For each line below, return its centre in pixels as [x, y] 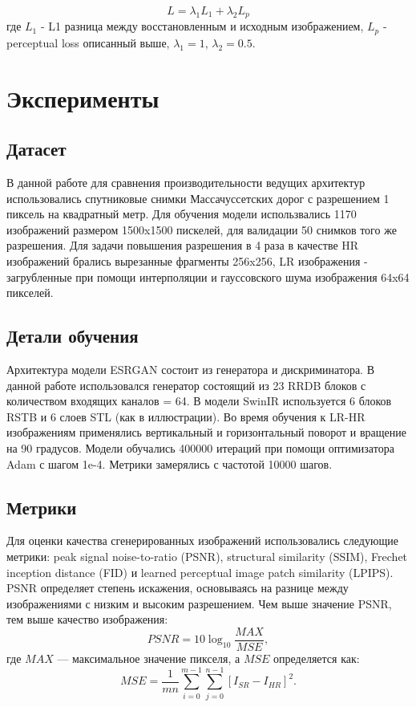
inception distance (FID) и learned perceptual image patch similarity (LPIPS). [200, 572]
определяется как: [317, 658]
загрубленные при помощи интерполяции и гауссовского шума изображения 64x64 [208, 276]
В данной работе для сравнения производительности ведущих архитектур [186, 183]
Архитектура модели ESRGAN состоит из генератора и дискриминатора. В [190, 370]
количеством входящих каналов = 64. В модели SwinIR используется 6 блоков [199, 401]
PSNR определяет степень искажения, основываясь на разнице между [178, 588]
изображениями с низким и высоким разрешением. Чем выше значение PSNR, [199, 603]
